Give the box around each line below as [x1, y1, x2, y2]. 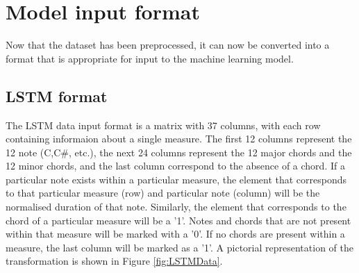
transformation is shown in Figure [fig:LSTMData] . [6, 254, 223, 268]
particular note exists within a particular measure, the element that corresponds [6, 172, 347, 186]
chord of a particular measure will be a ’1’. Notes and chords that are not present [6, 213, 351, 227]
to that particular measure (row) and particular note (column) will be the [6, 185, 320, 200]
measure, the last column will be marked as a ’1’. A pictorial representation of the [6, 240, 353, 254]
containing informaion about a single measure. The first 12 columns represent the [6, 131, 352, 146]
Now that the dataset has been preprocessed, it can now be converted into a [6, 38, 330, 52]
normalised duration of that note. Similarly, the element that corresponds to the [6, 199, 347, 214]
